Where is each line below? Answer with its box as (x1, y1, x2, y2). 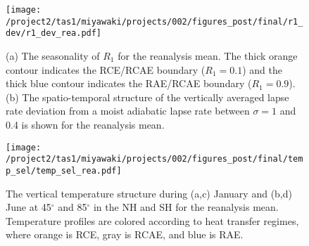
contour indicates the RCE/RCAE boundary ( (6, 62, 206, 77)
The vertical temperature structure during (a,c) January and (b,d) (6, 186, 292, 200)
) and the (242, 62, 282, 77)
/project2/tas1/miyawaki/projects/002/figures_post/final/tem (6, 154, 303, 164)
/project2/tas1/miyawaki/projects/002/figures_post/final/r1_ (6, 16, 303, 27)
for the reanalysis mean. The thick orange (118, 48, 298, 63)
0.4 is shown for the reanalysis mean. (6, 117, 165, 131)
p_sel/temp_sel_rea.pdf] (6, 165, 122, 176)
